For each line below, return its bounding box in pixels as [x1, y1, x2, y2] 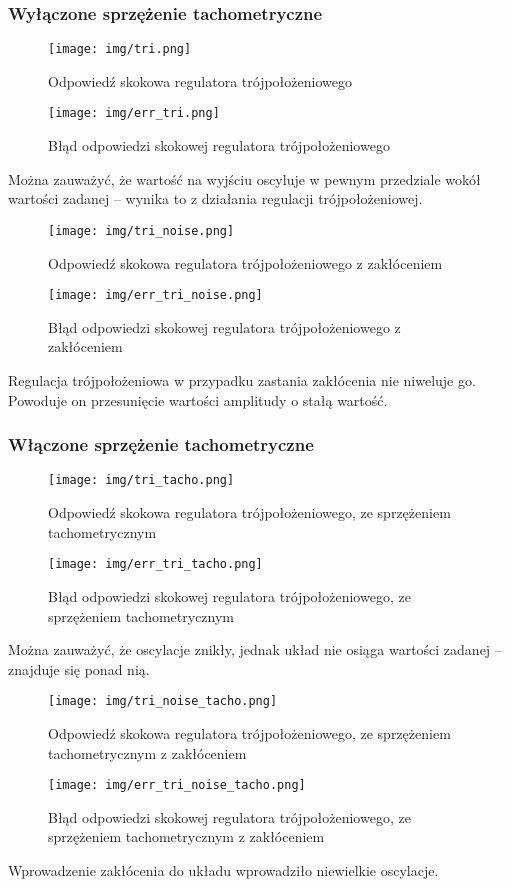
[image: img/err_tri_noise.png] [48, 288, 263, 303]
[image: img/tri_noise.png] [48, 223, 235, 238]
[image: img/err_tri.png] [48, 106, 220, 121]
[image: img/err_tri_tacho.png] [48, 557, 263, 572]
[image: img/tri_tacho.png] [48, 473, 235, 488]
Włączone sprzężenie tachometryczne [8, 432, 314, 457]
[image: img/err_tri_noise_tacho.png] [48, 778, 306, 793]
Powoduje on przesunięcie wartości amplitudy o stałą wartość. [8, 389, 388, 410]
